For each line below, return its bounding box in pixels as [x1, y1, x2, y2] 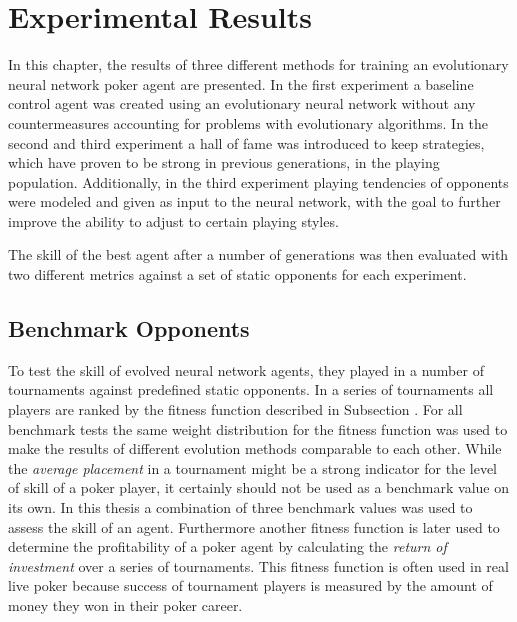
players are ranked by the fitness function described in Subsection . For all [8, 399, 463, 420]
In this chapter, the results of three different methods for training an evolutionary [8, 54, 509, 75]
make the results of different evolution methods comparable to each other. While [8, 438, 502, 459]
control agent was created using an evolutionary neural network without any [8, 93, 476, 114]
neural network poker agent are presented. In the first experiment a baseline [8, 73, 474, 94]
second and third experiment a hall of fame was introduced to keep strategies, [8, 132, 485, 153]
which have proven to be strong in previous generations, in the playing [8, 152, 440, 173]
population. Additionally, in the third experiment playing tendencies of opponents [8, 171, 509, 192]
